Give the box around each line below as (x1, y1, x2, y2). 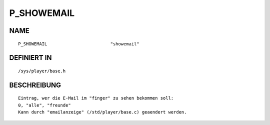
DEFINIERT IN (9, 54, 52, 62)
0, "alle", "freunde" (18, 102, 71, 108)
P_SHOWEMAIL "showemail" (18, 41, 139, 47)
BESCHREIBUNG (9, 81, 61, 89)
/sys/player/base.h (18, 68, 66, 74)
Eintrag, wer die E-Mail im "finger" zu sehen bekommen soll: (18, 95, 174, 101)
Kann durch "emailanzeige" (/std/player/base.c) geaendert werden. (18, 110, 187, 115)
